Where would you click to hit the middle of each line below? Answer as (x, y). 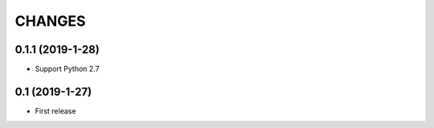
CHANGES (50, 21)
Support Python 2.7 (67, 69)
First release (55, 111)
